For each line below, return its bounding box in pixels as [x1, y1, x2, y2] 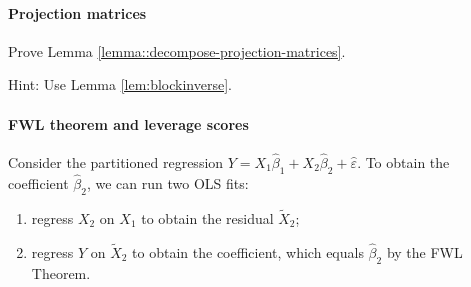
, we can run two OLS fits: [86, 173, 249, 194]
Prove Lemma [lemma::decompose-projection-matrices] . [8, 40, 346, 61]
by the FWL [386, 241, 463, 262]
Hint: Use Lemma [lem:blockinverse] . [8, 74, 232, 95]
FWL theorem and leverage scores [8, 113, 249, 134]
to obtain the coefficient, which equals [132, 241, 364, 262]
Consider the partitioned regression [8, 152, 224, 172]
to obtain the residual [141, 208, 274, 229]
